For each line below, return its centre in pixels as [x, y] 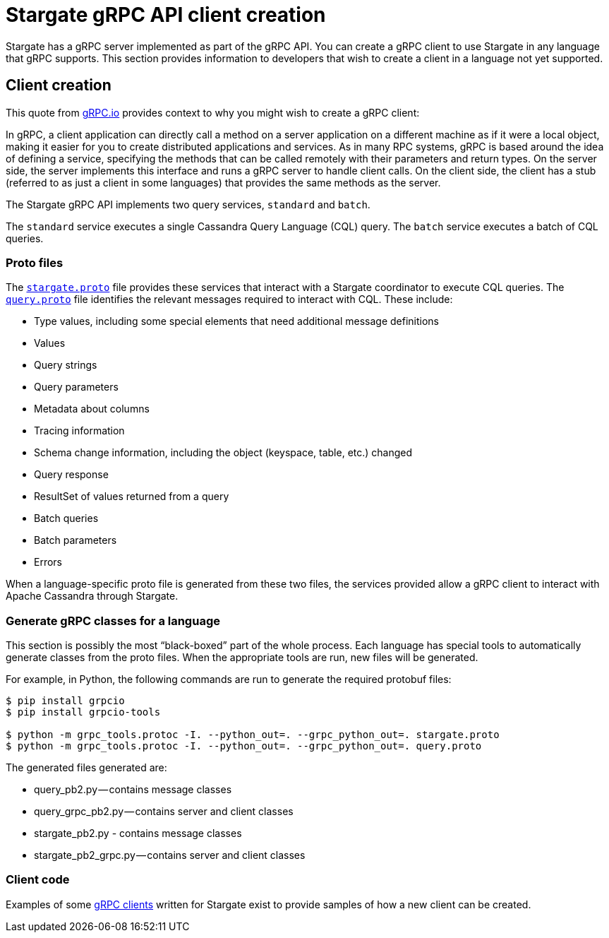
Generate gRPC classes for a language [113, 621]
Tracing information [79, 431]
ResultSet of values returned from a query [132, 497]
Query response [71, 475]
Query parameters [76, 387]
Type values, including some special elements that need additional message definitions [236, 321]
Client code [38, 880]
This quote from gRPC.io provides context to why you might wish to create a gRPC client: [213, 112]
